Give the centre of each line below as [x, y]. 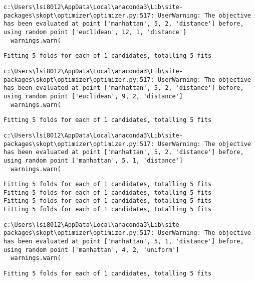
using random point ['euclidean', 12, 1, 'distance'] [95, 32]
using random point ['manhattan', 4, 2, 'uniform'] [91, 250]
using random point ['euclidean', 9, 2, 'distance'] [93, 96]
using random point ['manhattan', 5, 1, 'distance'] [93, 160]
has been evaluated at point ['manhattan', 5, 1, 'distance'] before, [124, 242]
